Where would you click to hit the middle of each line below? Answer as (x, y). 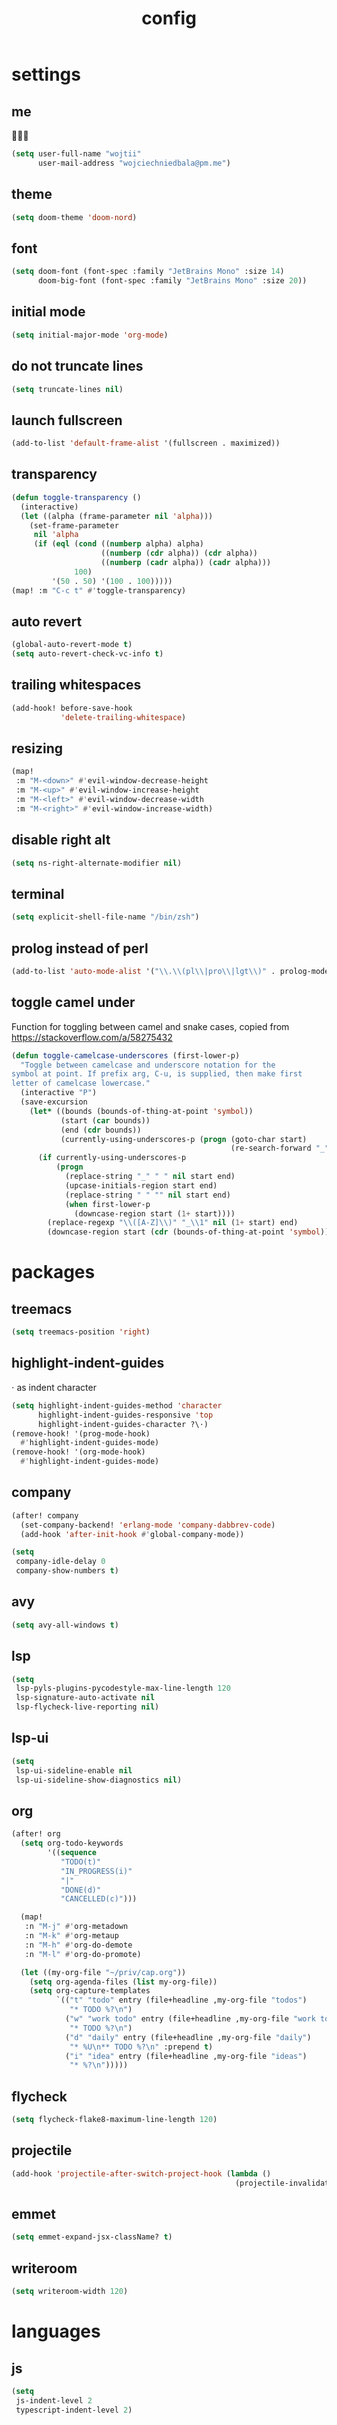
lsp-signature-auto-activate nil (85, 1698)
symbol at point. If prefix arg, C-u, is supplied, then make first (157, 1074)
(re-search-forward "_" (280, 1148)
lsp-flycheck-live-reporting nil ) (87, 1707)
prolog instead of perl (80, 948)
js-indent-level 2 (54, 2400)
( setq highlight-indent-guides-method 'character (117, 1405)
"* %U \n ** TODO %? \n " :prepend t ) (141, 2047)
